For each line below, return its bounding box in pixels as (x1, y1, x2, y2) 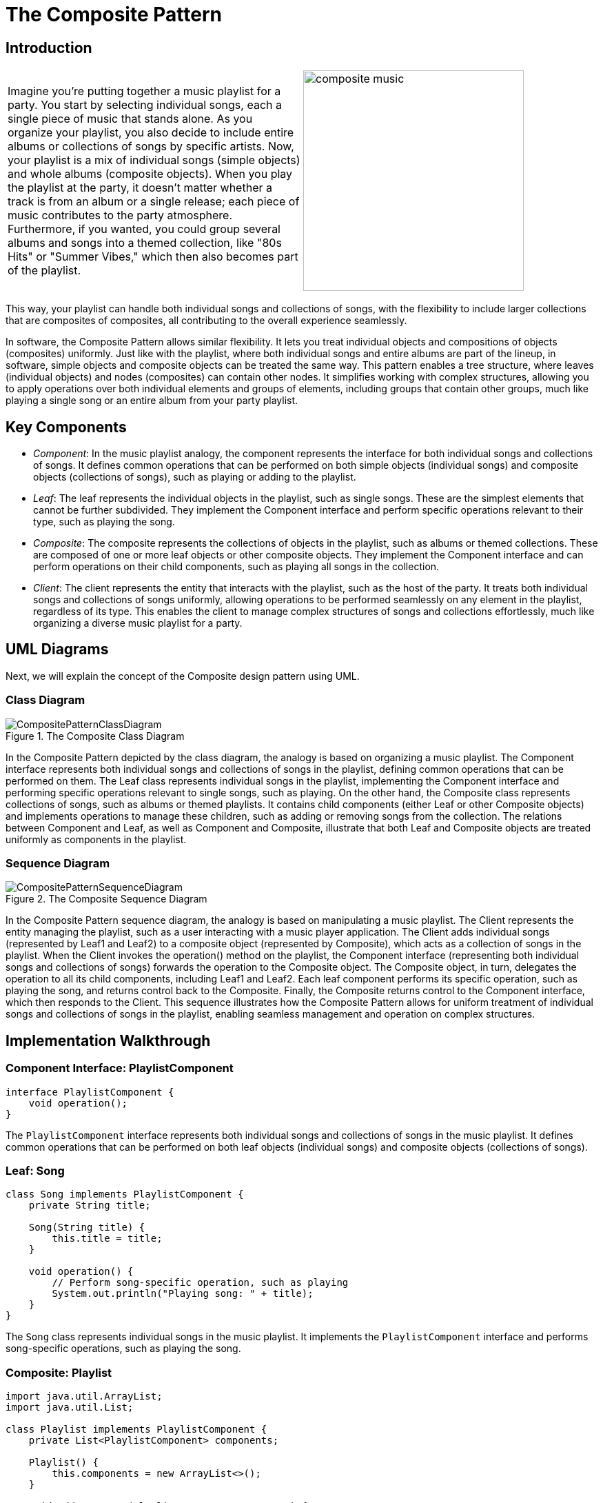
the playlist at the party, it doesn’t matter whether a (8, 181, 272, 195)
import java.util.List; (6, 1402, 134, 1413)
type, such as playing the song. (33, 516, 175, 528)
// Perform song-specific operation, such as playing (52, 1277, 349, 1289)
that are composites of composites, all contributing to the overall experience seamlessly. (6, 314, 407, 327)
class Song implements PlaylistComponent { (6, 1189, 244, 1200)
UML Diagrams (6, 640, 109, 658)
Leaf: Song (6, 1163, 65, 1178)
